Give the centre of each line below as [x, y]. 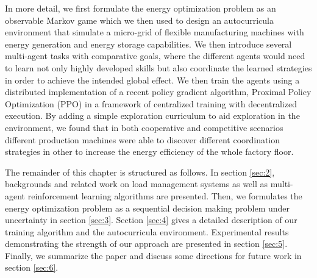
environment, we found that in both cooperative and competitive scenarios [144, 127]
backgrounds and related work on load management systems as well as [137, 184]
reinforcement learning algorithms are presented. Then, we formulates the [165, 195]
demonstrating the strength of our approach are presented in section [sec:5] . [146, 244]
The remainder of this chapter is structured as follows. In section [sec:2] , [140, 172]
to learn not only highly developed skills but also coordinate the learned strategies [158, 67]
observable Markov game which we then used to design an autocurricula [139, 20]
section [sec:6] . [32, 267]
